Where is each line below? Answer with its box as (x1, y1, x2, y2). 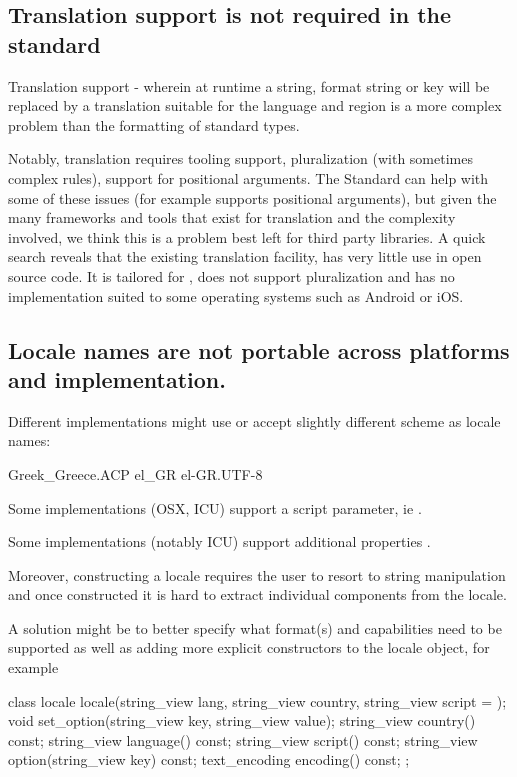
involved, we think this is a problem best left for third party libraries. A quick (8, 226, 486, 247)
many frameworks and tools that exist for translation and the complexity (8, 207, 456, 228)
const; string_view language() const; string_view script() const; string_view (8, 729, 478, 750)
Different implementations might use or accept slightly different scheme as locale (8, 410, 501, 431)
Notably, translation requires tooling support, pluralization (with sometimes (8, 148, 473, 169)
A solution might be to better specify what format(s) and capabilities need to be (8, 617, 502, 638)
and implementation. (8, 363, 226, 394)
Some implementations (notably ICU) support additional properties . (8, 531, 431, 552)
